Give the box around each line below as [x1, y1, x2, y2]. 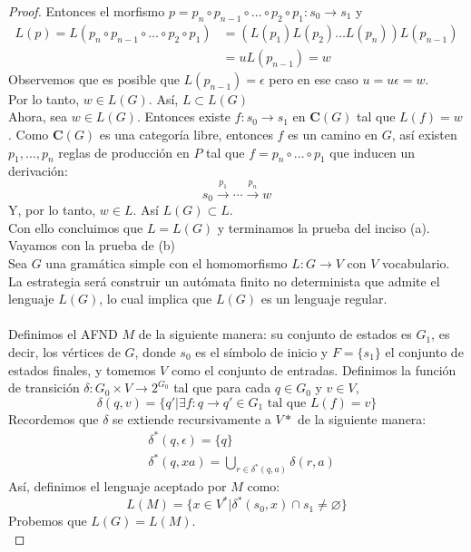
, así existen [391, 125, 457, 144]
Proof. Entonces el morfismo [8, 2, 165, 20]
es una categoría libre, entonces [99, 125, 273, 144]
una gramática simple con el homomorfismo [45, 254, 288, 273]
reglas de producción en [58, 142, 190, 161]
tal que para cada [173, 378, 271, 397]
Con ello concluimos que [8, 218, 143, 237]
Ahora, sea [8, 107, 68, 126]
